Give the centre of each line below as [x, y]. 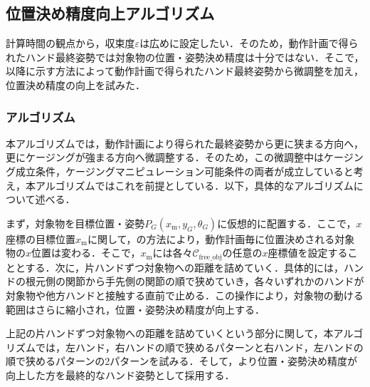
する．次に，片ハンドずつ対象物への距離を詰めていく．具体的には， [184, 267]
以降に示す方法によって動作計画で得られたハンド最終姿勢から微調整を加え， [185, 71]
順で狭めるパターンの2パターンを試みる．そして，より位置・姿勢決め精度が [181, 361]
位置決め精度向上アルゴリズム [110, 13]
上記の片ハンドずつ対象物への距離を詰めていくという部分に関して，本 [170, 333]
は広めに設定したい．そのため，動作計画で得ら [249, 43]
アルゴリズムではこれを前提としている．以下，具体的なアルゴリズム [194, 185]
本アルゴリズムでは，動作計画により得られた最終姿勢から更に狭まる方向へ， [185, 143]
